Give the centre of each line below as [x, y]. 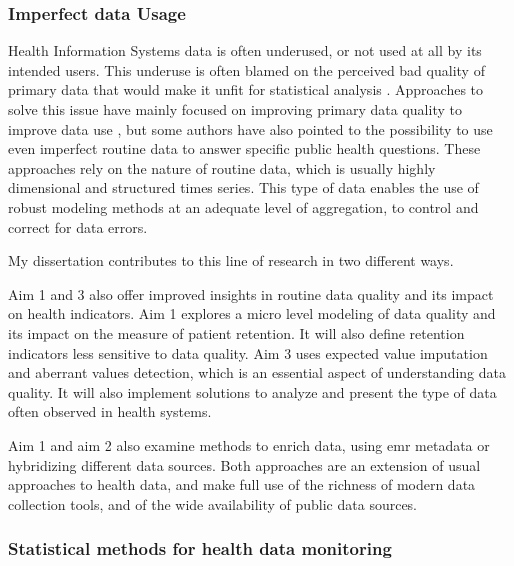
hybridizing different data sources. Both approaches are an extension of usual [244, 464]
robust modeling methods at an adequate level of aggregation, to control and [243, 206]
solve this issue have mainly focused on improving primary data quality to [235, 109]
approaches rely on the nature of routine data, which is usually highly [222, 167]
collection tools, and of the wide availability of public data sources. [213, 503]
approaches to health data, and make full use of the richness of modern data [242, 484]
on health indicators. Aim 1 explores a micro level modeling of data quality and [252, 313]
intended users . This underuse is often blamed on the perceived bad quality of [246, 69]
